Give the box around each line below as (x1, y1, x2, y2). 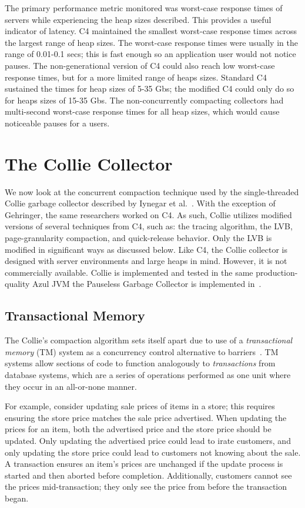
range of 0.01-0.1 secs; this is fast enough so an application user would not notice (5, 48, 296, 60)
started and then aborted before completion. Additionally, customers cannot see (5, 469, 292, 481)
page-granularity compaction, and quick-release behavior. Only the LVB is (5, 232, 272, 244)
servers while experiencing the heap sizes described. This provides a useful (5, 13, 272, 25)
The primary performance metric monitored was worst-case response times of (5, 2, 283, 14)
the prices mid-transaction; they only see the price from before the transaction (5, 480, 287, 493)
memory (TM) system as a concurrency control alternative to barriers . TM (5, 345, 279, 357)
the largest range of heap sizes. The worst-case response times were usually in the (5, 36, 298, 48)
